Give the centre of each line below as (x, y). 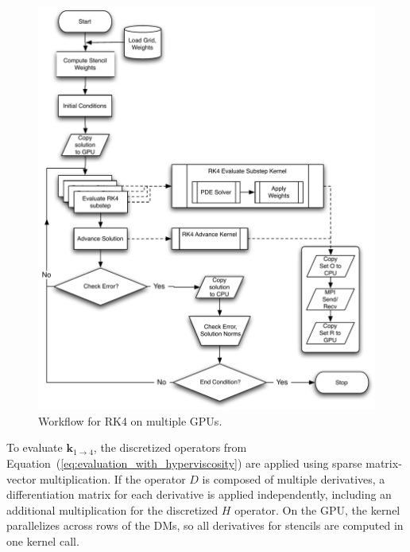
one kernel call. (43, 540)
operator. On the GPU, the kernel (317, 509)
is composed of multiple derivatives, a (294, 478)
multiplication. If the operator (113, 478)
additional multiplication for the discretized (112, 509)
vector (21, 478)
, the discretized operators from (170, 447)
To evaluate (35, 447)
